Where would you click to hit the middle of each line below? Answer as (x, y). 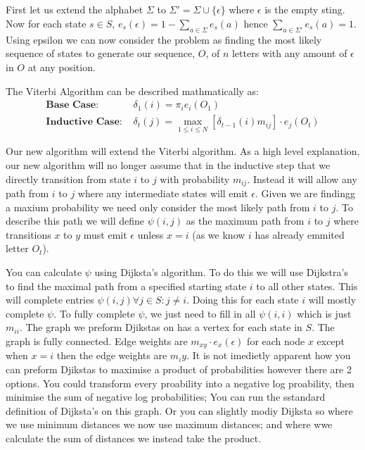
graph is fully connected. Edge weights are (97, 341)
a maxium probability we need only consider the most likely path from (158, 207)
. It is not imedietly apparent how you (269, 355)
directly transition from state (68, 179)
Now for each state (46, 23)
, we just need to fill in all (200, 313)
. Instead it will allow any (302, 179)
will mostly (332, 300)
